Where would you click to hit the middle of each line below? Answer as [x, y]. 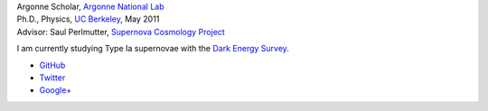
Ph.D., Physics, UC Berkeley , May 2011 [88, 19]
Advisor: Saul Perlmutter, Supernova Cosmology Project [121, 32]
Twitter [52, 78]
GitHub [52, 65]
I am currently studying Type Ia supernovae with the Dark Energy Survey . [153, 49]
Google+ [56, 90]
